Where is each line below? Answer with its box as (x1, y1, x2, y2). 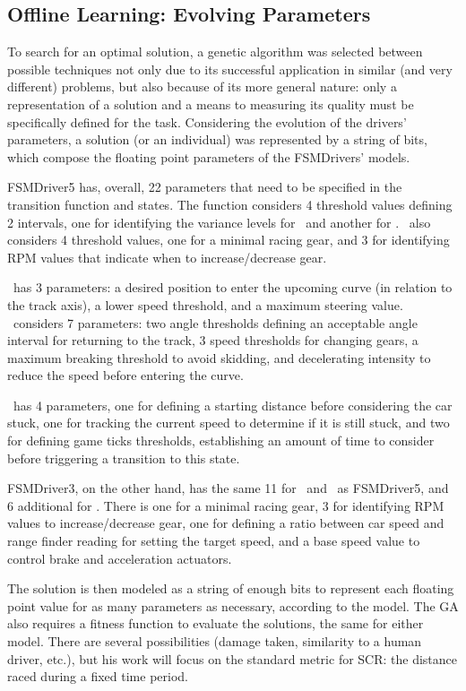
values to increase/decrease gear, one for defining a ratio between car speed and (7, 514, 444, 532)
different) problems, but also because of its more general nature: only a (7, 77, 397, 96)
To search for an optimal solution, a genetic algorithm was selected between (7, 42, 423, 61)
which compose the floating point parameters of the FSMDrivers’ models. (7, 147, 410, 166)
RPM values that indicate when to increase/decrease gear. (7, 247, 327, 266)
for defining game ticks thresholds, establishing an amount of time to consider (7, 431, 435, 450)
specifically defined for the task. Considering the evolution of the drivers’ (7, 112, 407, 131)
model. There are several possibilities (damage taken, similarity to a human (7, 632, 422, 651)
